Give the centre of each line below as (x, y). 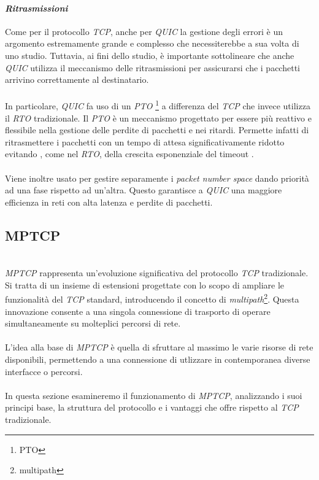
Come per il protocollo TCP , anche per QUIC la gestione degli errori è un (144, 31)
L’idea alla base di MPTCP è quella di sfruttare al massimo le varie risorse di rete (159, 347)
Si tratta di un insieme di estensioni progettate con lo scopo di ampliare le (145, 285)
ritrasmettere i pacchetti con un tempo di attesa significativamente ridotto (145, 141)
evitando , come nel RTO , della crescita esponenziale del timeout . (129, 154)
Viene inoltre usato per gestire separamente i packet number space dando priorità (157, 178)
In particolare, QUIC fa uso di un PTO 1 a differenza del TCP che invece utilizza (158, 105)
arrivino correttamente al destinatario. (77, 79)
